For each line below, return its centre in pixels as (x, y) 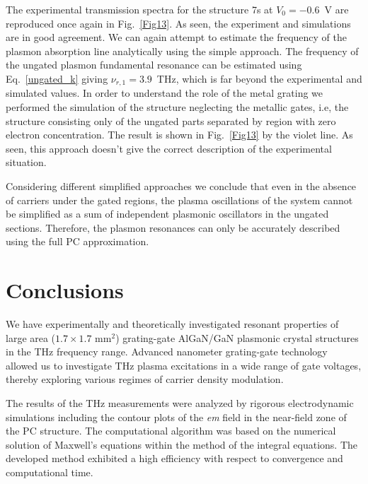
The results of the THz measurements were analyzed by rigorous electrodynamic (180, 403)
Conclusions (65, 290)
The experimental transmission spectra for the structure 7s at (139, 9)
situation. (26, 162)
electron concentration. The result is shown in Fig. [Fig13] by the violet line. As (179, 135)
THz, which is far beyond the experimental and (259, 78)
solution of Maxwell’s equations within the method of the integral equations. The (182, 444)
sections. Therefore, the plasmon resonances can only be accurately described (173, 227)
